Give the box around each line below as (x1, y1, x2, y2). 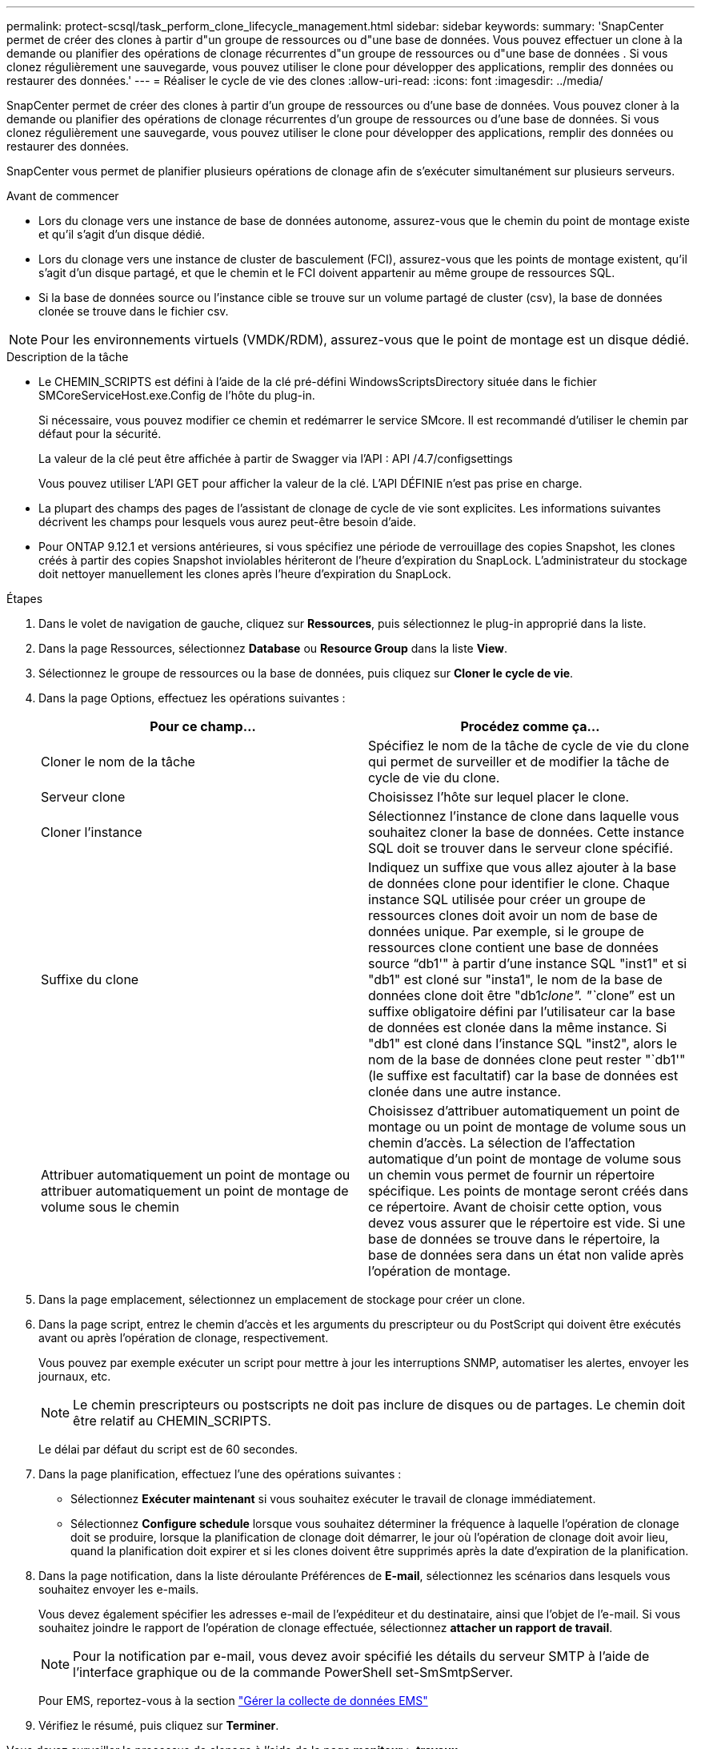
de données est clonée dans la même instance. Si (368, 1019, 667, 1035)
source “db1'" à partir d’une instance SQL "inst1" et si (368, 955, 687, 971)
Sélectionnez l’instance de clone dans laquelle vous (368, 808, 679, 824)
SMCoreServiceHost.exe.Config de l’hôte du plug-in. (38, 388, 315, 402)
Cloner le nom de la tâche (41, 754, 195, 770)
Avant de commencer (6, 189, 119, 203)
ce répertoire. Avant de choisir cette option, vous (368, 1199, 663, 1215)
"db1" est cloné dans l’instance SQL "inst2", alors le (368, 1035, 677, 1051)
